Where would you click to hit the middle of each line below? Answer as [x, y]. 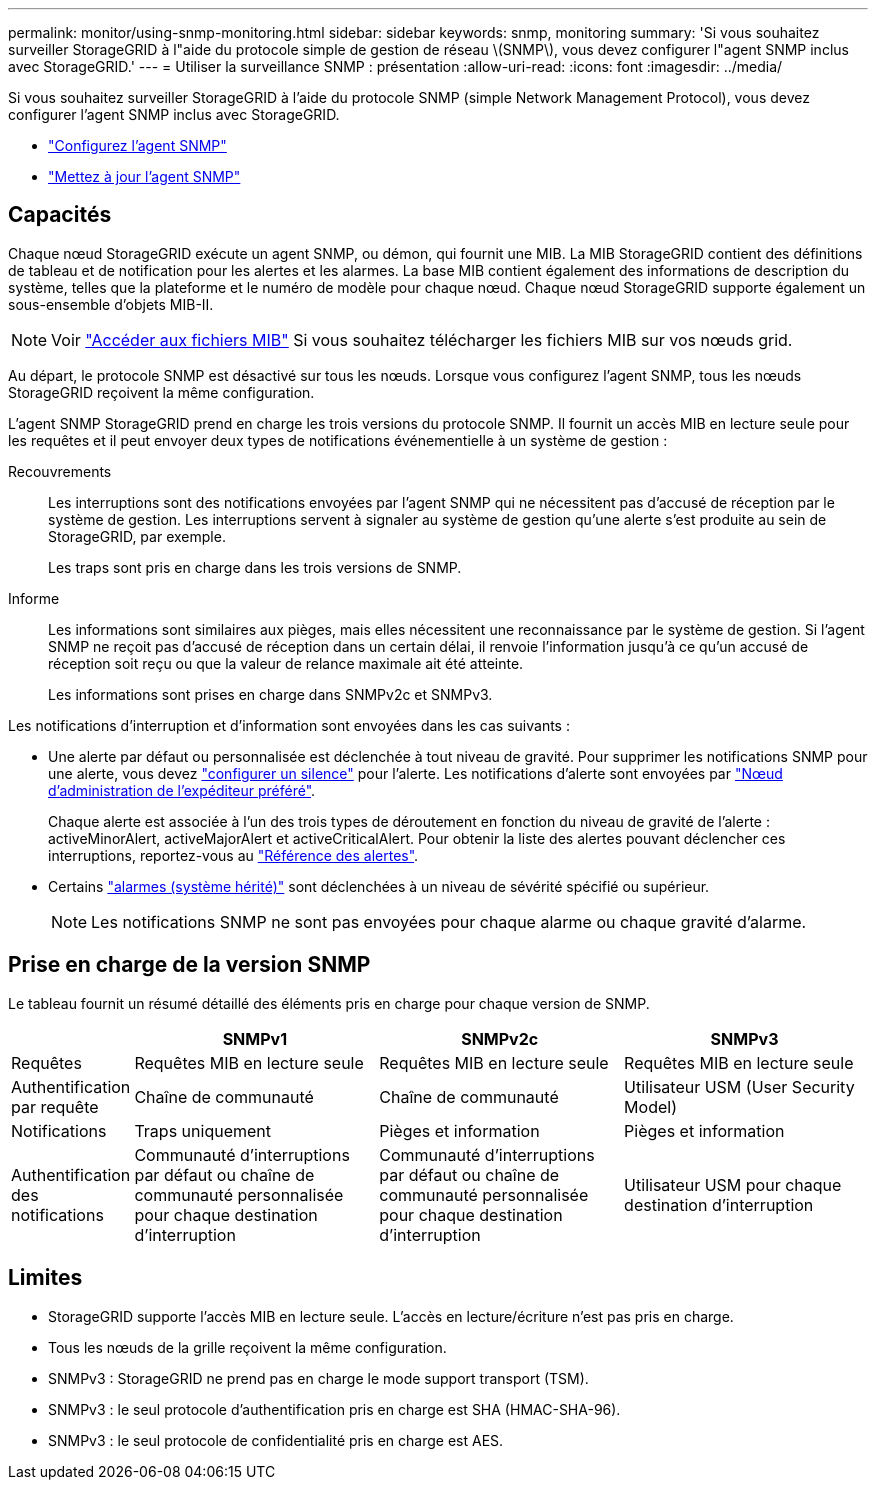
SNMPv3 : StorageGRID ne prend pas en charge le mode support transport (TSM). [318, 1378]
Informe [34, 598]
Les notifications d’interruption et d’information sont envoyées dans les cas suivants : [289, 725]
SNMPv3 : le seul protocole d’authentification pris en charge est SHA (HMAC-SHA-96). [334, 1409]
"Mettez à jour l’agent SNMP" [144, 176]
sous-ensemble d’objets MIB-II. [111, 304]
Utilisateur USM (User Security [739, 1086]
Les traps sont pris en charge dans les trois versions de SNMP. [255, 567]
